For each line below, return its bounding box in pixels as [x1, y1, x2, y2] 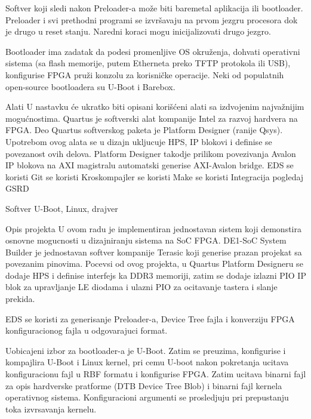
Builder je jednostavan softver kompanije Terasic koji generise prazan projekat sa [5, 245, 302, 258]
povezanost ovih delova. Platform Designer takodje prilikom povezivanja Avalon [5, 147, 296, 159]
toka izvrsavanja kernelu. [5, 402, 97, 415]
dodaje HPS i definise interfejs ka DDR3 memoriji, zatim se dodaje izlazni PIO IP [5, 269, 306, 281]
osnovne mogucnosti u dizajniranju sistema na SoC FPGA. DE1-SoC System [5, 234, 287, 247]
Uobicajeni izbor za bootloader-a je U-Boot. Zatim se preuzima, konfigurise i [5, 344, 286, 356]
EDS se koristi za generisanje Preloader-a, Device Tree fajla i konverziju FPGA [5, 312, 295, 325]
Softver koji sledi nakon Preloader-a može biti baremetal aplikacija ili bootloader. [5, 2, 303, 14]
